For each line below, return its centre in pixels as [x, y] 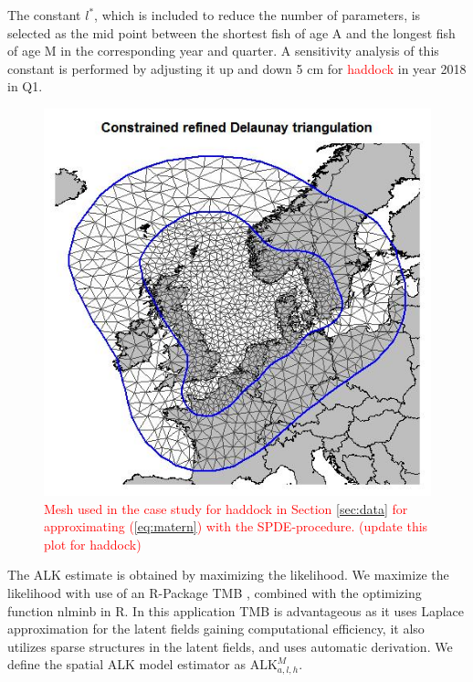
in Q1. [25, 86]
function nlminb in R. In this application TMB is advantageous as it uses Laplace [236, 610]
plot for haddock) [93, 544]
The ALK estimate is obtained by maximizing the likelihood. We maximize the [228, 575]
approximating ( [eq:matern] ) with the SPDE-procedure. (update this [236, 526]
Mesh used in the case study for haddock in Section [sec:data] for [226, 508]
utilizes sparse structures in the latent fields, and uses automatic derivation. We [230, 646]
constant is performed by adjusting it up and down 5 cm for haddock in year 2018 [237, 68]
